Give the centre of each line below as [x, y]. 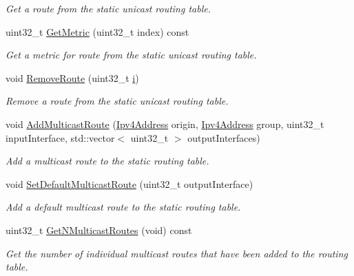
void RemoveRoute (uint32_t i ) [72, 77]
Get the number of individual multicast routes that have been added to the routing [177, 253]
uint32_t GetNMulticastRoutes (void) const [99, 230]
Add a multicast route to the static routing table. [107, 161]
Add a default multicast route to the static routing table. [123, 207]
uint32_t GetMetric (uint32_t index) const [97, 31]
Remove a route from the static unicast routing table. [117, 101]
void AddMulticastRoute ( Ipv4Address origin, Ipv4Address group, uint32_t [165, 124]
